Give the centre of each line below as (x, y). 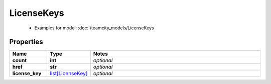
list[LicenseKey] (69, 74)
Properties (26, 42)
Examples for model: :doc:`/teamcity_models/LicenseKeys (94, 28)
